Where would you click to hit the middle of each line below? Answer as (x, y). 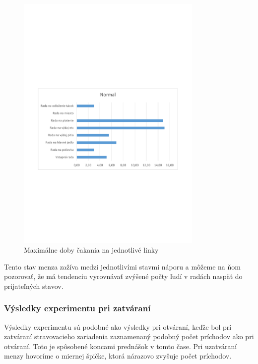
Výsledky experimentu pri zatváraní (77, 308)
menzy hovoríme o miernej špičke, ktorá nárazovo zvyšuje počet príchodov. (118, 356)
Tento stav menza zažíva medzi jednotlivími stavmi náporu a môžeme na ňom (122, 266)
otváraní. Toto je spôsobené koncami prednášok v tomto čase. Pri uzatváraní (121, 346)
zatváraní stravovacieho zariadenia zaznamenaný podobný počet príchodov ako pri (129, 336)
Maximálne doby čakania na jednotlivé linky (91, 249)
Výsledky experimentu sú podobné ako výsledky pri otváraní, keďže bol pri (118, 326)
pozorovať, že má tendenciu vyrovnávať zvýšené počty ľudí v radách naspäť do (123, 276)
